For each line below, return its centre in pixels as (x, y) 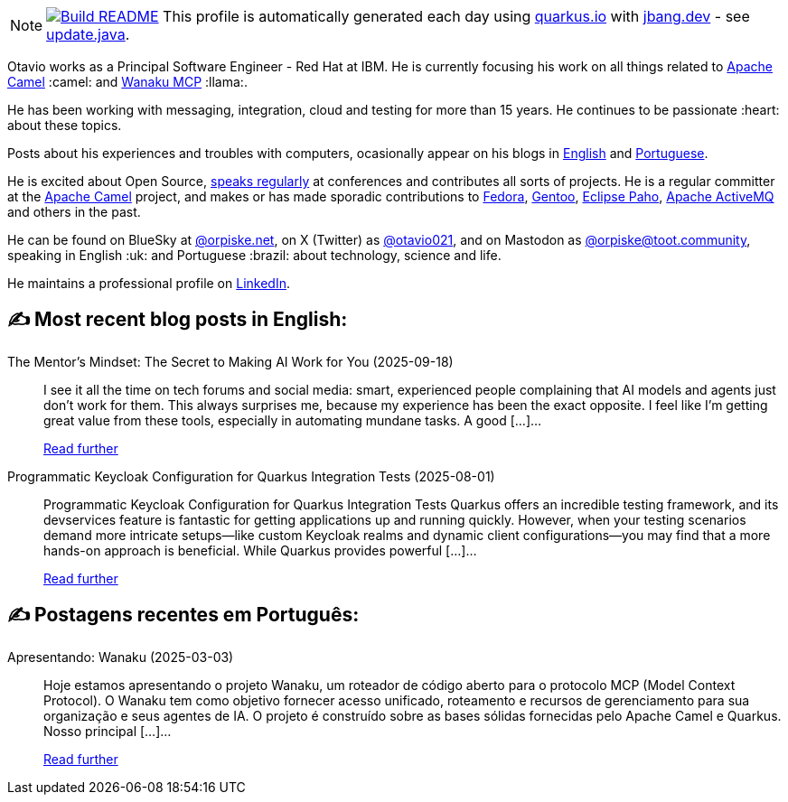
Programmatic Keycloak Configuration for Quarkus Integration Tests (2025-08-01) (251, 476)
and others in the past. (74, 212)
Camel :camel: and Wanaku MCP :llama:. (127, 82)
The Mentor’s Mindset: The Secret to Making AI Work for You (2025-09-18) (230, 361)
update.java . (88, 34)
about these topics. (65, 125)
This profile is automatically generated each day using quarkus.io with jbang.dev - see (456, 16)
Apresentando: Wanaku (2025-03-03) (121, 657)
